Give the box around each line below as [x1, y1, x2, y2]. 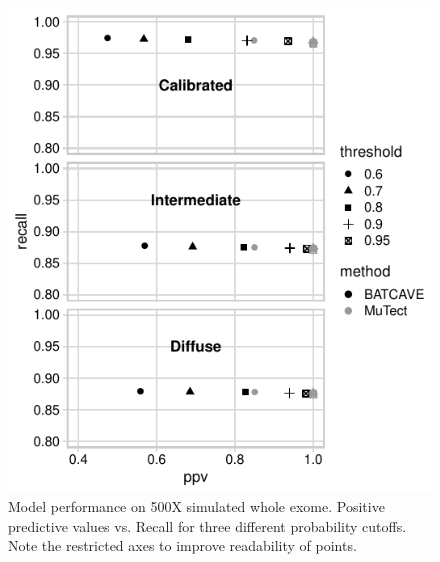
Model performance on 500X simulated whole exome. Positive [8, 496, 385, 517]
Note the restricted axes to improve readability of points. [8, 535, 357, 556]
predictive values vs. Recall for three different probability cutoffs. [8, 515, 407, 536]
